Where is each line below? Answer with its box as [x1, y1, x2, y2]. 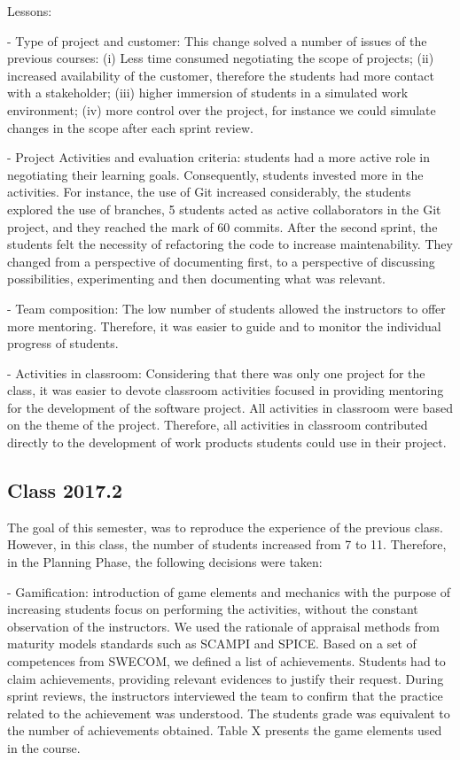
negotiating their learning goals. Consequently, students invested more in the [7, 165, 424, 183]
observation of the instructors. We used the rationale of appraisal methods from [7, 617, 440, 635]
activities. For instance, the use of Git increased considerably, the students [7, 182, 411, 201]
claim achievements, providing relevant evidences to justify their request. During [7, 669, 444, 687]
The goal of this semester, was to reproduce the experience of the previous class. [7, 517, 443, 536]
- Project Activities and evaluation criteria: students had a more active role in [7, 148, 430, 167]
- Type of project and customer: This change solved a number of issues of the [7, 31, 427, 50]
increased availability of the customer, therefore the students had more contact [7, 66, 434, 84]
